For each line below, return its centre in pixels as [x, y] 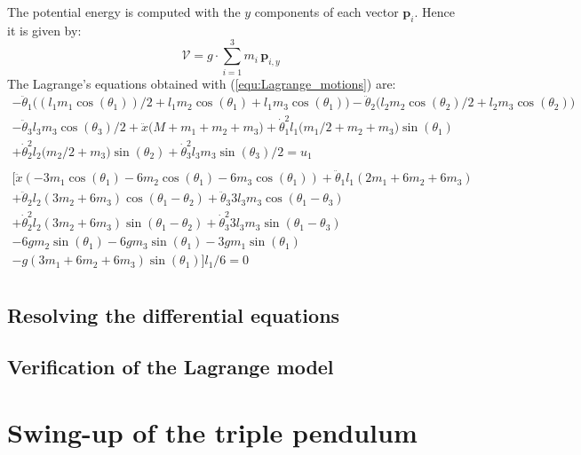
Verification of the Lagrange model [171, 367]
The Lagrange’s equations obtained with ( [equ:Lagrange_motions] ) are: [202, 83]
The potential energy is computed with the [124, 12]
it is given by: [44, 30]
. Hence [434, 12]
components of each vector [326, 12]
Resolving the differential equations [174, 314]
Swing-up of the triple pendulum [212, 431]
